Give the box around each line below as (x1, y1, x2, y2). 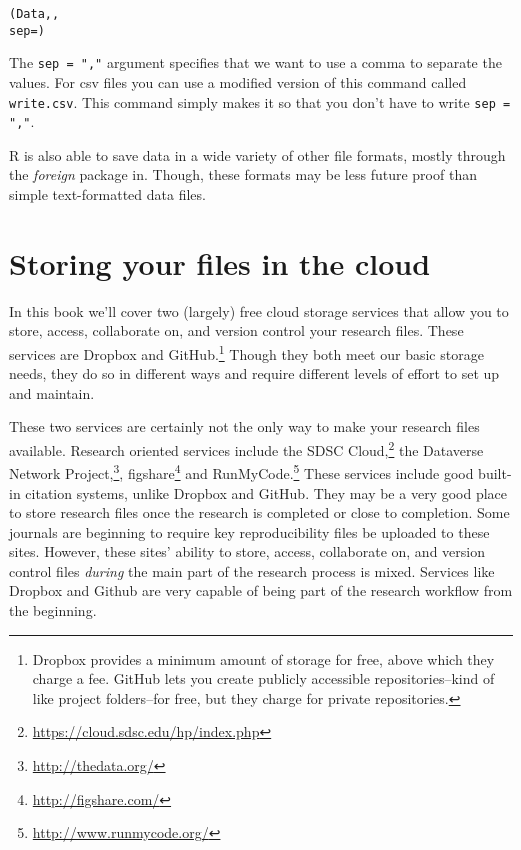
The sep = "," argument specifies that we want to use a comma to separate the (9, 52, 502, 73)
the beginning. (9, 600, 97, 621)
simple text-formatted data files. (9, 184, 206, 205)
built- (478, 462, 512, 483)
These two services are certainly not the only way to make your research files (9, 416, 480, 437)
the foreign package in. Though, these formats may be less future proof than (9, 164, 477, 185)
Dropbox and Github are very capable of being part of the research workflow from (9, 580, 513, 601)
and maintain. (9, 382, 95, 403)
